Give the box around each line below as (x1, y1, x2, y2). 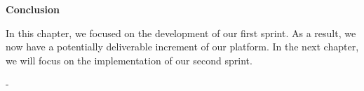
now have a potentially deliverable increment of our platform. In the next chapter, (6, 39, 359, 54)
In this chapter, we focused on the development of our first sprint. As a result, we (6, 25, 356, 40)
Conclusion (6, 2, 60, 16)
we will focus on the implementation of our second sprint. (6, 52, 252, 67)
